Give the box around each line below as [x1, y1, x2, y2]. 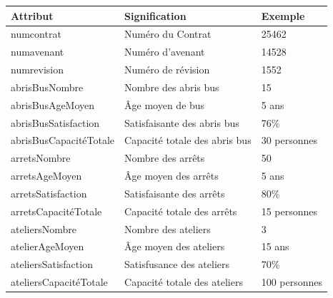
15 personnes [261, 203, 318, 218]
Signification [124, 8, 187, 23]
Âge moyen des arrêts [124, 168, 219, 183]
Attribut [11, 8, 54, 23]
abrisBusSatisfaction [11, 115, 100, 130]
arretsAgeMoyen [11, 168, 82, 183]
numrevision [11, 62, 64, 77]
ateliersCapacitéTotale [11, 274, 108, 289]
